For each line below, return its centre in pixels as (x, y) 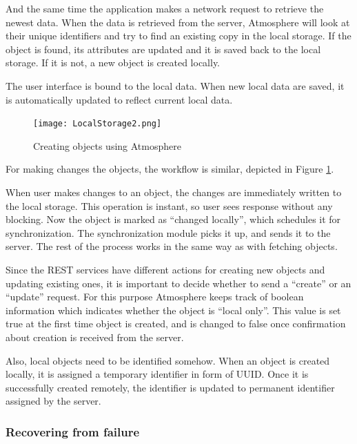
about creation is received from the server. (95, 337)
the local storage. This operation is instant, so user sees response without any (169, 205)
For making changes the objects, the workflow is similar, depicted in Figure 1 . (170, 169)
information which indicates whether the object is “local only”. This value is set (173, 310)
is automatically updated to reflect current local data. (119, 99)
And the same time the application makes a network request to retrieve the (165, 8)
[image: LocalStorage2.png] (98, 124)
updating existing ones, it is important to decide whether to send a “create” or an (178, 283)
